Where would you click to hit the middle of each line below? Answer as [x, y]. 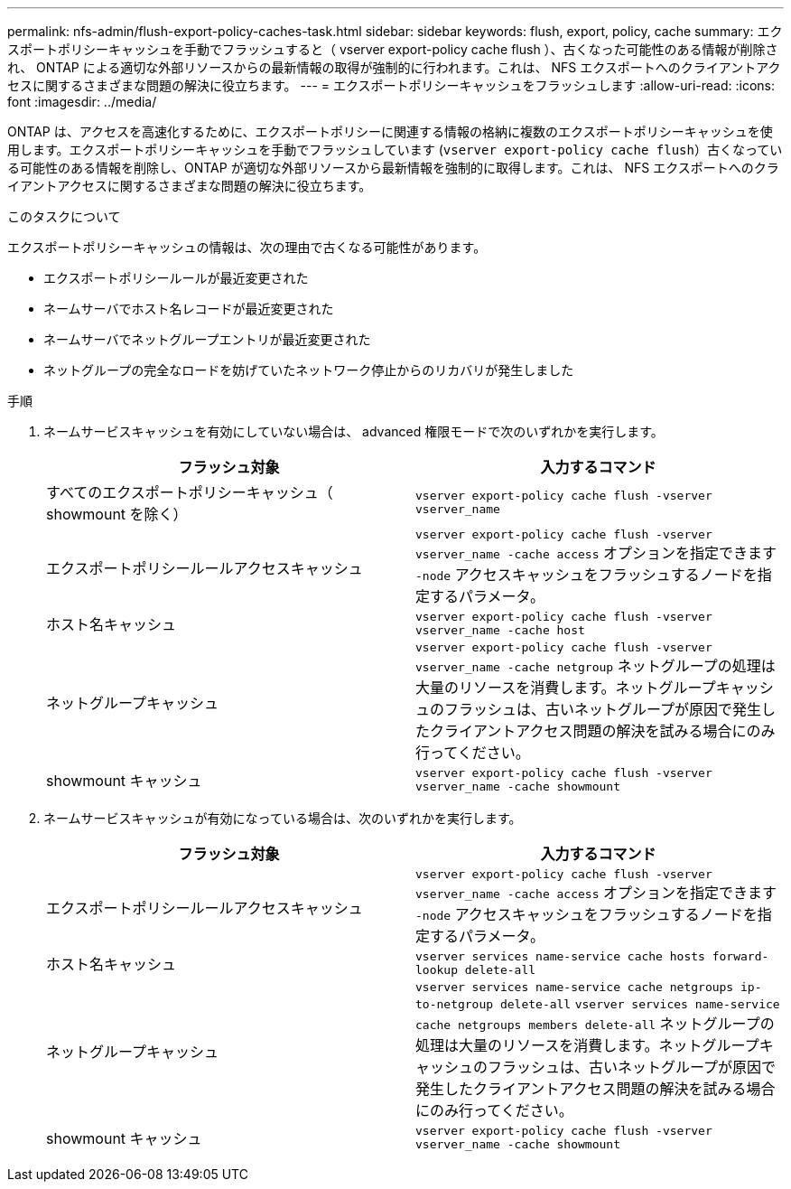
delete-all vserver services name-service [640, 1004]
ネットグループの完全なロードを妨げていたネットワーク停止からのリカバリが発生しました [309, 370]
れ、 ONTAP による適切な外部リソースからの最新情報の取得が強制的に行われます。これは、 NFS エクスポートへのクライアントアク [394, 67]
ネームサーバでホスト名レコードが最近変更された [189, 309]
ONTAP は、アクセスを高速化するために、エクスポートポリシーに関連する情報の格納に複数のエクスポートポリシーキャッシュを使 [390, 131]
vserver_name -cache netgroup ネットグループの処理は [596, 666]
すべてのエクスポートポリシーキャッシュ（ [190, 492]
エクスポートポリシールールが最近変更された [176, 278]
